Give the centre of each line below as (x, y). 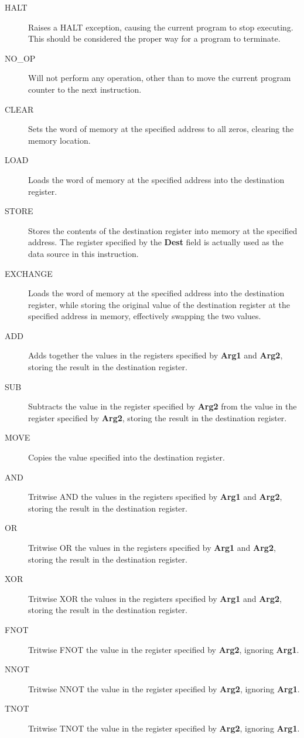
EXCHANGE (29, 273)
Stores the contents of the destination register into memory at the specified (163, 230)
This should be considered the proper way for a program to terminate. (154, 38)
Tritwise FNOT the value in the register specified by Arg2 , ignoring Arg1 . (164, 649)
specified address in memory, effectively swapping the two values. (145, 316)
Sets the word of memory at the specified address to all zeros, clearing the (161, 129)
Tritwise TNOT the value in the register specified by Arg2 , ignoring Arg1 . (164, 728)
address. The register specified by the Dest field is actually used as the (156, 242)
